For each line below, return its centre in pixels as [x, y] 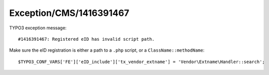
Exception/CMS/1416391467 [69, 13]
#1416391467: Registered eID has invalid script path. [86, 39]
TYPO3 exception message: [38, 28]
